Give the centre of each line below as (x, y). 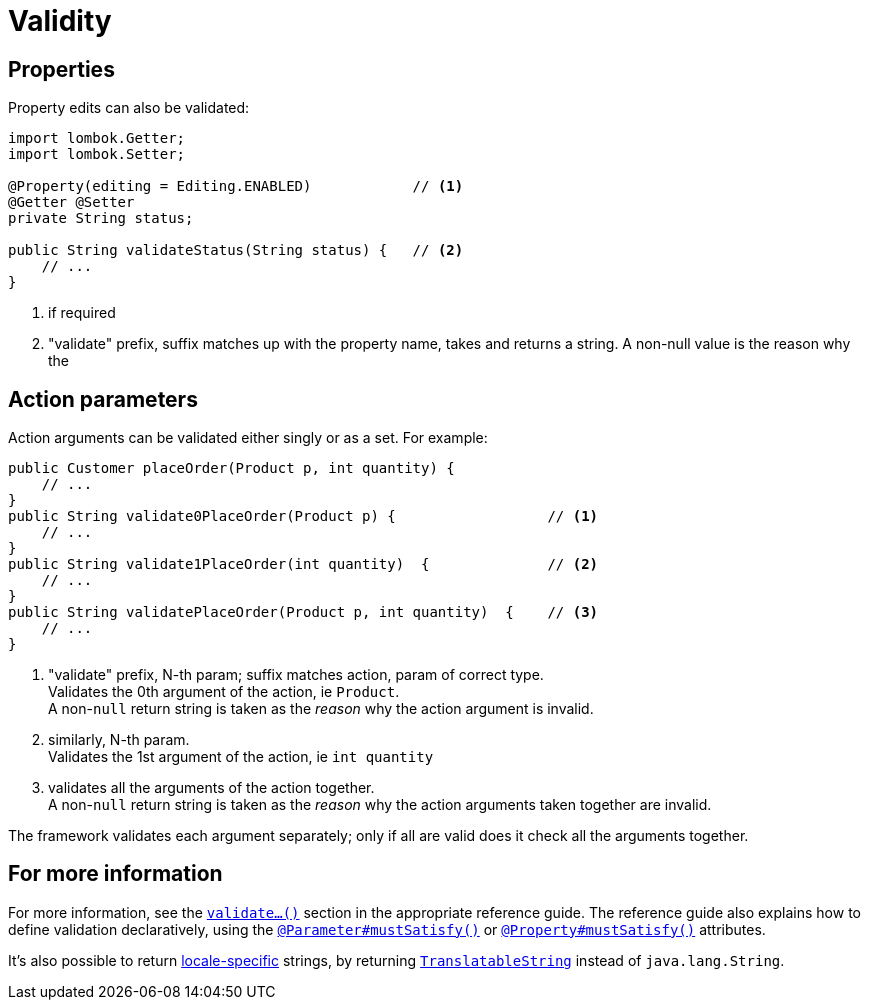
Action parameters (103, 399)
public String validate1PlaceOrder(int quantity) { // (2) (303, 564)
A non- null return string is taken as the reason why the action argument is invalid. (321, 709)
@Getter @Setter (71, 202)
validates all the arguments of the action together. (211, 788)
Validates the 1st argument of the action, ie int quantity (241, 757)
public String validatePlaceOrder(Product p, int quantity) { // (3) (303, 612)
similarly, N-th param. (119, 740)
